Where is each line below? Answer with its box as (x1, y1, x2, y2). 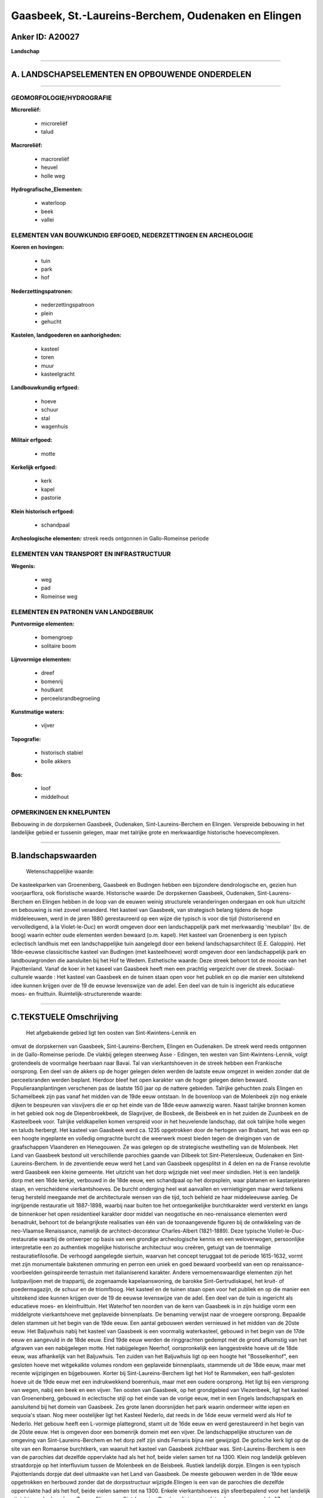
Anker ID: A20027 (11, 32, 80, 42)
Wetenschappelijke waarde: (26, 868, 95, 875)
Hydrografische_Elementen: (11, 186, 83, 193)
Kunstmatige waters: (11, 708, 65, 715)
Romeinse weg (41, 593, 78, 600)
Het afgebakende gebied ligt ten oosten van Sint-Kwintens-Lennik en (26, 1029, 197, 1036)
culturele (11, 974, 33, 981)
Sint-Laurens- (257, 890, 292, 897)
